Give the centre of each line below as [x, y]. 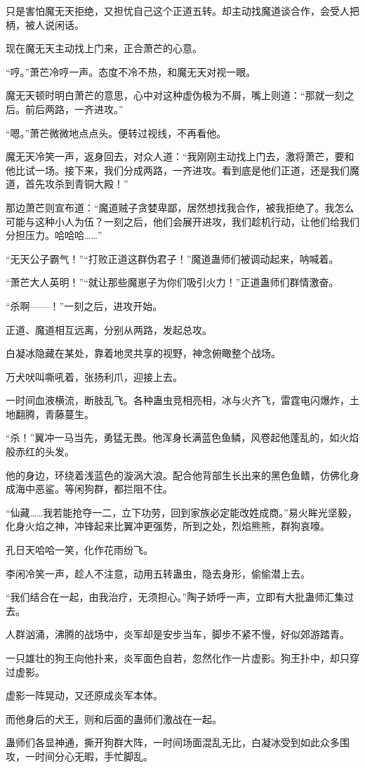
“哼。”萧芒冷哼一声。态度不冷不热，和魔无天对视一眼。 [131, 71]
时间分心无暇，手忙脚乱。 [94, 756]
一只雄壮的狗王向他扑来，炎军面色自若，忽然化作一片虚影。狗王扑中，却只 [178, 658]
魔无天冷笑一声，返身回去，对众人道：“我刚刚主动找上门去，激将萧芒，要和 [180, 156]
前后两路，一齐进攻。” [74, 109]
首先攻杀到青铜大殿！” [77, 184]
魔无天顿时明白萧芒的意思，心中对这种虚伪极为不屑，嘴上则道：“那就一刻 [175, 95]
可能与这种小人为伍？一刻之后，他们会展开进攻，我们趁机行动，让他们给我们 [182, 221]
